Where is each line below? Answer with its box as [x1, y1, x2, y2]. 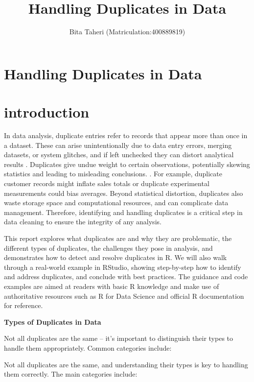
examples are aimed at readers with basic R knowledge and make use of [4, 281, 219, 291]
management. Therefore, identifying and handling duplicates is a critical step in [4, 207, 243, 217]
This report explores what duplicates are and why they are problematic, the [4, 233, 232, 243]
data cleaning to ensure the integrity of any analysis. [4, 216, 162, 227]
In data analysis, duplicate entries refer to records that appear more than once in [4, 130, 248, 141]
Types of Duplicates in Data [4, 316, 101, 327]
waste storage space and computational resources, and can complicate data [4, 197, 229, 208]
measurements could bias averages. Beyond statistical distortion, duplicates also [4, 188, 243, 198]
